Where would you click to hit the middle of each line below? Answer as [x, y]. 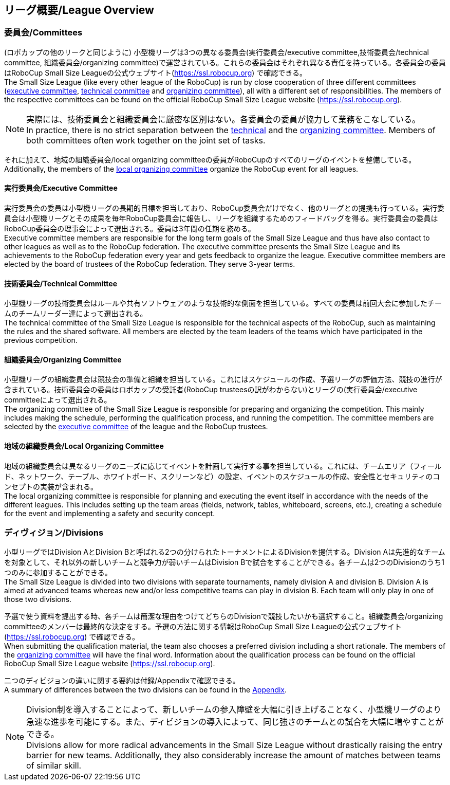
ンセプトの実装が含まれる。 [51, 486]
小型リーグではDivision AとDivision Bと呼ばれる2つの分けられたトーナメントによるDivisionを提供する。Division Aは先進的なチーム [225, 552]
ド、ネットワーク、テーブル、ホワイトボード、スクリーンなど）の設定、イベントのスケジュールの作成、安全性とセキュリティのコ [222, 476]
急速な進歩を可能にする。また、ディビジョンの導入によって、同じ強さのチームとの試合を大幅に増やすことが [235, 722]
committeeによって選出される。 [58, 400]
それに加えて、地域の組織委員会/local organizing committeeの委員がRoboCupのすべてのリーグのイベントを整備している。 [210, 159]
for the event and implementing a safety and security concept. [110, 513]
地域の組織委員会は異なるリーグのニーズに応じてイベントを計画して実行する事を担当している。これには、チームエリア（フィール [223, 466]
